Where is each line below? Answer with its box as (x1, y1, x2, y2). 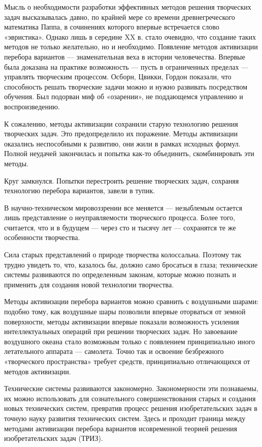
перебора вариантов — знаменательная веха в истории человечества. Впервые (4, 51, 245, 62)
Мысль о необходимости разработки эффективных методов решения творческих (4, 2, 251, 12)
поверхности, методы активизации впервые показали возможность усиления (4, 316, 239, 326)
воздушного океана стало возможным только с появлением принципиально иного (4, 336, 255, 346)
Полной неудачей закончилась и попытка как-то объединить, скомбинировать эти (4, 148, 254, 159)
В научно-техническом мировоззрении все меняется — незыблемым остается (4, 202, 243, 213)
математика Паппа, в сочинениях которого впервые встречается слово (4, 21, 219, 32)
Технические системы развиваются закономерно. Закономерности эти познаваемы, (4, 383, 258, 394)
